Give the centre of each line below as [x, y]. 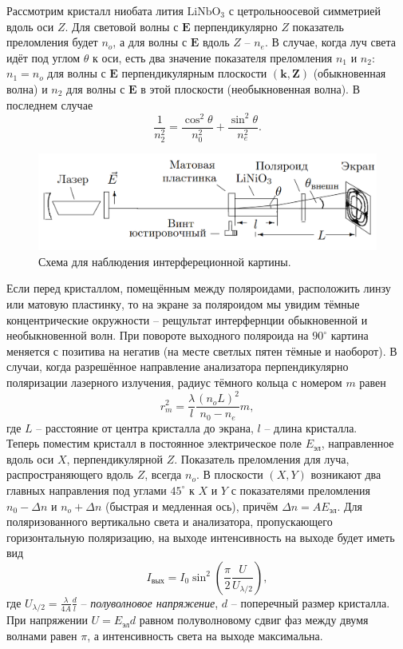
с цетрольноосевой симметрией [304, 10]
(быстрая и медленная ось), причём [192, 506]
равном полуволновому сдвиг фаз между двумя [254, 620]
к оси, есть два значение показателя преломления [213, 57]
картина [350, 335]
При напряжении [47, 620]
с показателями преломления [300, 490]
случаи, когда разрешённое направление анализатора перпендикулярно [178, 366]
